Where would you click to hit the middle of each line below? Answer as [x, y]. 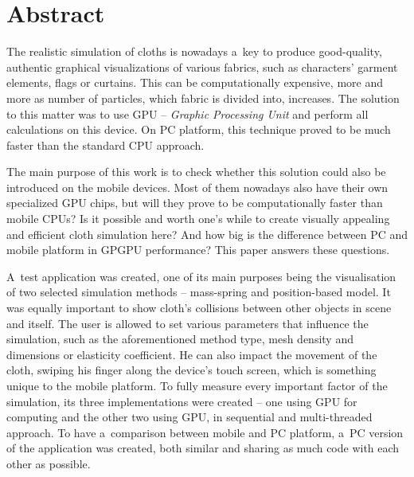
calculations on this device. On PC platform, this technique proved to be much [199, 129]
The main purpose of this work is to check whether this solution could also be [196, 172]
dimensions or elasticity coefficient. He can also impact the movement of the [192, 354]
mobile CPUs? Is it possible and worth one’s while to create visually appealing [198, 219]
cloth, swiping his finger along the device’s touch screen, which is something [191, 370]
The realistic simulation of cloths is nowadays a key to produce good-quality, [194, 51]
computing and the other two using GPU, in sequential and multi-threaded [189, 417]
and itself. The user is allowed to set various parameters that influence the [187, 323]
